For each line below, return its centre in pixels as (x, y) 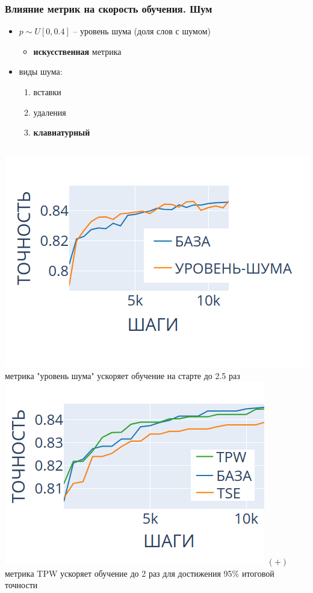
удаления (50, 112)
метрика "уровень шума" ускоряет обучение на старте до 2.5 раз (122, 376)
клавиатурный (62, 132)
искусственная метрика (77, 51)
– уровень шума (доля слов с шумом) (142, 31)
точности (21, 585)
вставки (47, 92)
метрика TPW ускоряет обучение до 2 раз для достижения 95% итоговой (140, 573)
